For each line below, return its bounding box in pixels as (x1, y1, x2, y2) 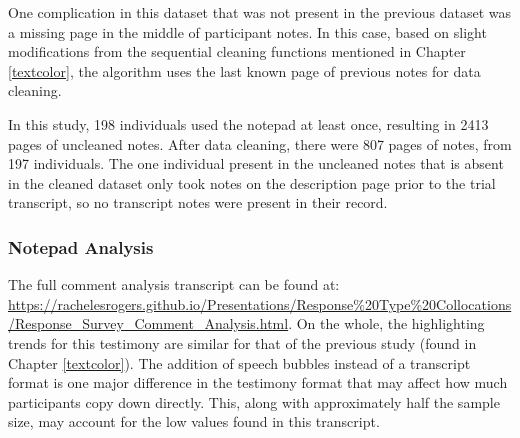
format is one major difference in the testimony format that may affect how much (8, 372, 508, 393)
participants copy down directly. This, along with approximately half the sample (8, 391, 500, 412)
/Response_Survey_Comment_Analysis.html (8, 313, 289, 334)
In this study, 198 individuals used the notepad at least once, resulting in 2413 (8, 113, 489, 134)
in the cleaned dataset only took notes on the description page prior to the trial (8, 172, 496, 193)
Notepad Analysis (8, 234, 154, 259)
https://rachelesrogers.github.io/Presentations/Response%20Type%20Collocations (8, 293, 512, 314)
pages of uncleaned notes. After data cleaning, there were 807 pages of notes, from (8, 133, 512, 154)
